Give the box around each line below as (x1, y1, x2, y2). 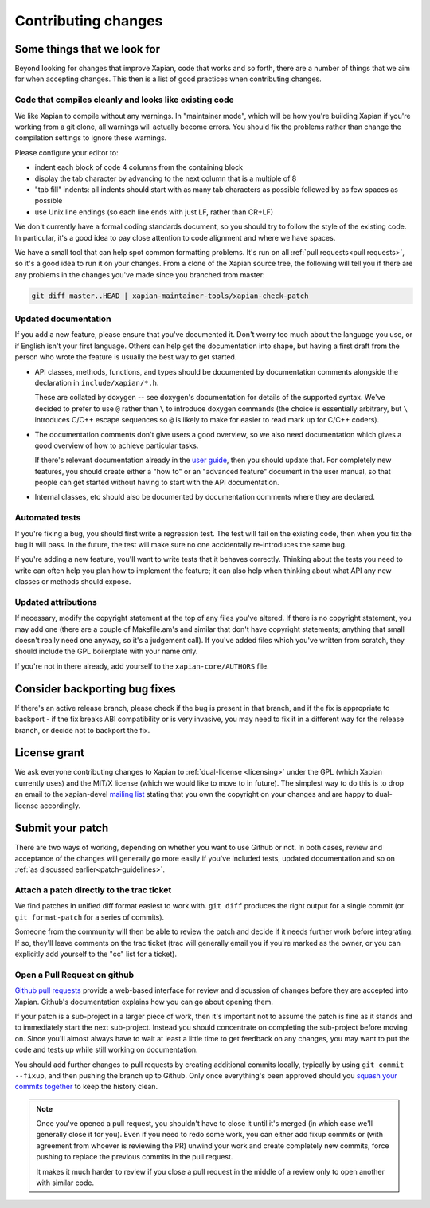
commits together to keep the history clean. (14, 1082, 158, 1092)
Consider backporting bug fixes (14, 682, 176, 696)
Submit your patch (14, 822, 109, 835)
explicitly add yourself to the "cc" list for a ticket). (14, 949, 178, 959)
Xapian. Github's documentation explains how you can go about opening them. (14, 997, 274, 1006)
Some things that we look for (14, 42, 161, 56)
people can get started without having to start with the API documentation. (34, 478, 279, 488)
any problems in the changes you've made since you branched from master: (14, 269, 265, 279)
